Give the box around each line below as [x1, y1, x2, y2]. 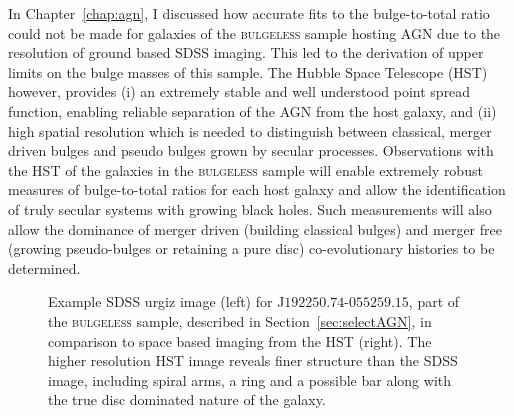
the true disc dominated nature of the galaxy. [48, 389, 326, 410]
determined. [8, 257, 81, 278]
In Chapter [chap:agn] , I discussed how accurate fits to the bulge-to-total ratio [8, 3, 490, 23]
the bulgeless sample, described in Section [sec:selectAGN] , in [48, 310, 432, 331]
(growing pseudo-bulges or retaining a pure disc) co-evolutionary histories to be [8, 238, 495, 259]
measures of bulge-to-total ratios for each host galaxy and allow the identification [8, 179, 506, 200]
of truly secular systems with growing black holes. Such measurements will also [8, 198, 492, 219]
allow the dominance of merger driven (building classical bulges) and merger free [8, 218, 502, 239]
